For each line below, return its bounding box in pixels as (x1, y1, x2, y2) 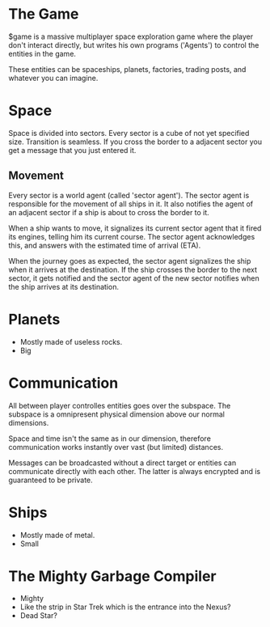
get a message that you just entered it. (8, 145, 137, 155)
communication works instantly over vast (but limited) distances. (8, 442, 224, 451)
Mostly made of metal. (19, 530, 95, 540)
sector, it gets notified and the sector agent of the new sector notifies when (8, 273, 260, 283)
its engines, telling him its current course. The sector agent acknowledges (8, 231, 255, 241)
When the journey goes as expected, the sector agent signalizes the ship (8, 256, 251, 265)
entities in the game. (8, 49, 77, 58)
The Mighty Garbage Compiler (8, 567, 217, 585)
